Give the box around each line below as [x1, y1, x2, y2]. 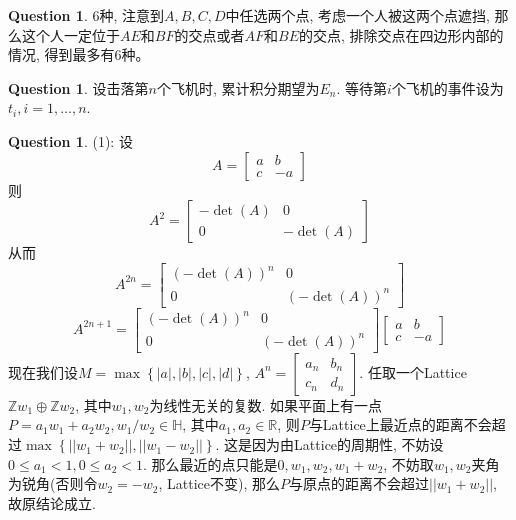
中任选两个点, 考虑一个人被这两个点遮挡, [225, 5, 490, 25]
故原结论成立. [8, 492, 96, 513]
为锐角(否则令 [8, 473, 98, 494]
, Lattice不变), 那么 [158, 473, 280, 494]
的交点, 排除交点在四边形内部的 [299, 24, 504, 45]
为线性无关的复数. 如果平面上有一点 [149, 394, 383, 415]
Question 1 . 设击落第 [8, 77, 149, 98]
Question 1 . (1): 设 [8, 130, 133, 151]
